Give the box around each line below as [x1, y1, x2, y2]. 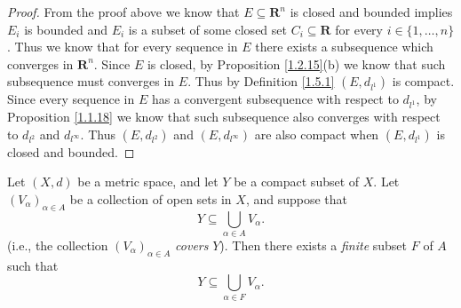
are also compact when [254, 124, 379, 143]
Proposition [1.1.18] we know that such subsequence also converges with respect [7, 107, 441, 126]
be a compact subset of [234, 172, 360, 191]
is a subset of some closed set [128, 20, 287, 38]
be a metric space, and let [77, 172, 219, 191]
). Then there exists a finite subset [219, 236, 408, 255]
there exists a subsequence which [255, 37, 433, 56]
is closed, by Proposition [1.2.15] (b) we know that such [147, 54, 446, 73]
